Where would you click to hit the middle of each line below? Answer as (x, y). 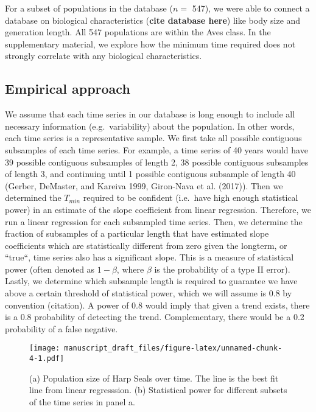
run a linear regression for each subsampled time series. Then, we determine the (154, 221)
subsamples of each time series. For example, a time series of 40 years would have (156, 149)
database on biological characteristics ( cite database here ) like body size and (153, 20)
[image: (45, 348)
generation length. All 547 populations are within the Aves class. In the (138, 32)
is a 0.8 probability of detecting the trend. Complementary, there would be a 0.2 (155, 317)
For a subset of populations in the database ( (89, 8)
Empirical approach (68, 89)
